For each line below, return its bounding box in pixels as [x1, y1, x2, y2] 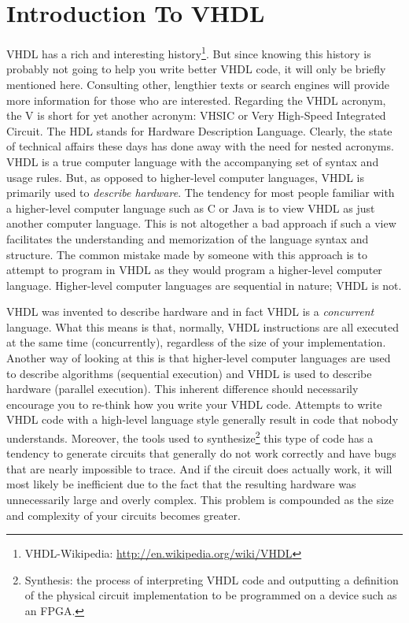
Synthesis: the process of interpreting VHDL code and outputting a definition [24, 571, 399, 588]
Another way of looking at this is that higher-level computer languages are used [6, 350, 391, 366]
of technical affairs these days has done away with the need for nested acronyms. [6, 138, 394, 154]
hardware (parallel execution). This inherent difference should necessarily [6, 380, 359, 397]
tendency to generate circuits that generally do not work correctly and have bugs [6, 445, 396, 462]
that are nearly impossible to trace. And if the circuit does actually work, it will [6, 460, 392, 477]
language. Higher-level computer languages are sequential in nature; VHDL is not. [6, 276, 402, 293]
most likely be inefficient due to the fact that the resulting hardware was [6, 476, 356, 492]
